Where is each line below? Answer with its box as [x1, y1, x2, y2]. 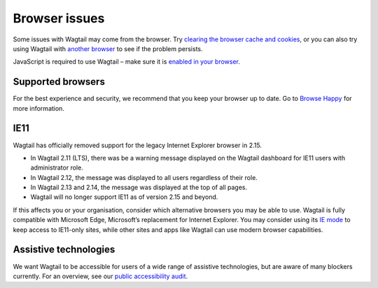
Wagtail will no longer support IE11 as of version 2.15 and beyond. [30, 193, 218, 201]
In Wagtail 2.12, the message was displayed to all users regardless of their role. [30, 173, 258, 181]
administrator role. [30, 163, 83, 172]
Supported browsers [13, 76, 105, 88]
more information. [13, 104, 64, 112]
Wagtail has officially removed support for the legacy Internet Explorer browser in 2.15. [13, 141, 262, 149]
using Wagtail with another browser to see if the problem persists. [13, 44, 203, 53]
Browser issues [13, 11, 105, 26]
